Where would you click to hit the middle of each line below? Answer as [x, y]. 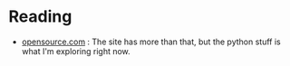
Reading [40, 17]
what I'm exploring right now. [76, 51]
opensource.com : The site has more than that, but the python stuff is [151, 42]
